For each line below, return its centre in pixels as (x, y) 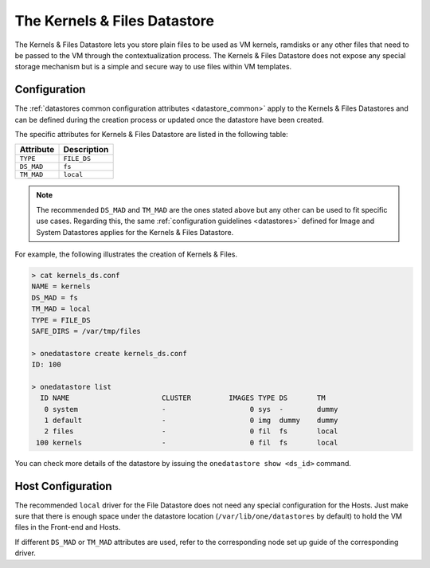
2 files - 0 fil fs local (191, 431)
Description (86, 150)
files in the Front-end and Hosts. (68, 527)
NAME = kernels (61, 286)
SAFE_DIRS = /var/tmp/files (86, 331)
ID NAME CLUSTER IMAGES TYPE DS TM (183, 398)
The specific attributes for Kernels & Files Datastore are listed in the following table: (151, 135)
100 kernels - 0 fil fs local (187, 443)
